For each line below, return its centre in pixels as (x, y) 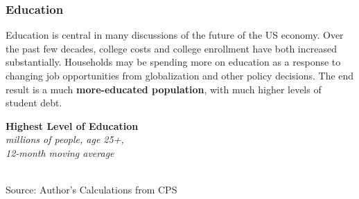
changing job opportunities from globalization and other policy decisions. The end (180, 75)
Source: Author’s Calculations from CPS (91, 190)
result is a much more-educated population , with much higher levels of (164, 89)
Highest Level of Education (72, 125)
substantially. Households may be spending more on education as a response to (173, 62)
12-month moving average (60, 152)
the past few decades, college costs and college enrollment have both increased (171, 48)
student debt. (34, 103)
